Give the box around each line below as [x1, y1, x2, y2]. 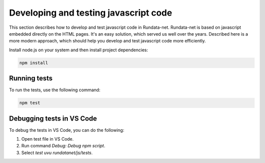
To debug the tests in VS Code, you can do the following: [9, 127, 125, 133]
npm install [19, 60, 49, 65]
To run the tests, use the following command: [9, 87, 101, 93]
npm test [19, 100, 41, 106]
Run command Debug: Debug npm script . [21, 143, 106, 149]
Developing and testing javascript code [9, 7, 172, 18]
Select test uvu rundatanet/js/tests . [21, 149, 93, 156]
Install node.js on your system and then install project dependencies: [9, 47, 148, 53]
